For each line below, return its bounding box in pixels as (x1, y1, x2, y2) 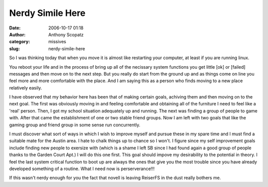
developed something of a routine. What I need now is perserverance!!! (9, 166, 155, 172)
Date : (9, 25, 21, 31)
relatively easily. (9, 85, 42, 91)
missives (48, 39, 67, 45)
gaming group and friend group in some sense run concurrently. (9, 122, 141, 128)
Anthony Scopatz (48, 31, 84, 37)
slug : (9, 45, 20, 52)
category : (9, 39, 30, 45)
